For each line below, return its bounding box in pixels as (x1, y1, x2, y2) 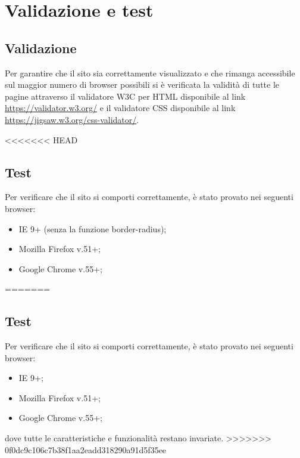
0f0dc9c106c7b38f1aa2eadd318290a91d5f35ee (5, 443, 167, 456)
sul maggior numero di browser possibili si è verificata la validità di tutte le (5, 78, 280, 91)
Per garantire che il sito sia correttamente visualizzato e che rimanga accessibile (5, 66, 295, 79)
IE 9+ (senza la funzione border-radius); (18, 222, 167, 235)
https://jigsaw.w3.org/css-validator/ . (5, 113, 139, 125)
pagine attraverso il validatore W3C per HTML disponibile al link (5, 90, 246, 102)
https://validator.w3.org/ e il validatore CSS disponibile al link (5, 102, 236, 114)
